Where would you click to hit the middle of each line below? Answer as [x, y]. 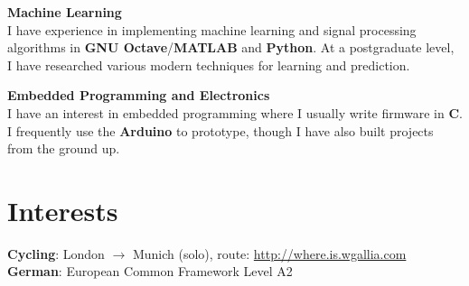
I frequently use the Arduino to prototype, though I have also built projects [220, 130]
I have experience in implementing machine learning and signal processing [212, 29]
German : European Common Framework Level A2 [150, 271]
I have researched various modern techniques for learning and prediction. [209, 65]
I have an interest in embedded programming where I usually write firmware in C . [235, 112]
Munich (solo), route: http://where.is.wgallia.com [269, 253]
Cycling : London [56, 253]
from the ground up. [64, 148]
